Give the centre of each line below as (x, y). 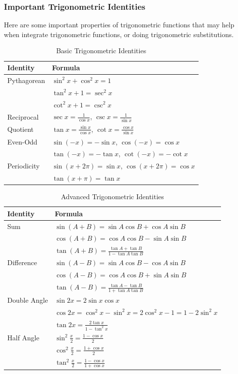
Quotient (21, 129)
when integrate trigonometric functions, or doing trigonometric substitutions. (119, 34)
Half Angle (23, 338)
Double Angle (28, 300)
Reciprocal (23, 116)
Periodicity (24, 166)
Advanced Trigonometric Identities (112, 197)
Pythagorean (26, 80)
